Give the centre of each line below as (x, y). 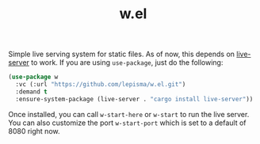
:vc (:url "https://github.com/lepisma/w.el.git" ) (101, 85)
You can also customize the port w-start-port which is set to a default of (128, 123)
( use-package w (33, 77)
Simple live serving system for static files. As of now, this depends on (122, 54)
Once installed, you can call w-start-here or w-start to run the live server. (129, 114)
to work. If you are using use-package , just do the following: (127, 63)
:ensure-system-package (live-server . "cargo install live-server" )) (134, 99)
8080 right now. (34, 131)
